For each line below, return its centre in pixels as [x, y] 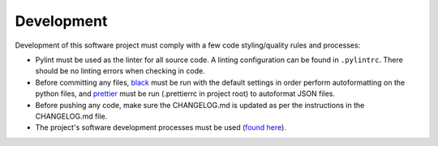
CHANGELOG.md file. [71, 116]
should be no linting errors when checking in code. [120, 71]
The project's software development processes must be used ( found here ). [161, 127]
